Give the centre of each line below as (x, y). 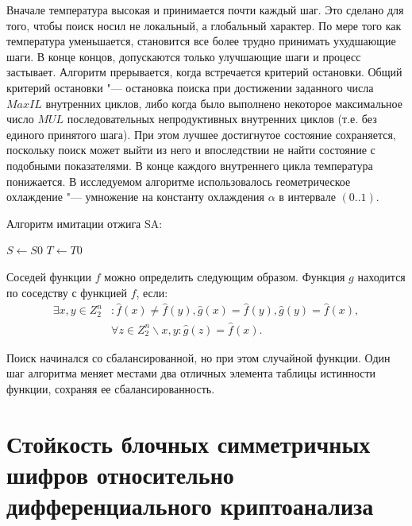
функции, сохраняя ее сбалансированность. (111, 388)
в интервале (307, 197)
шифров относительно (120, 474)
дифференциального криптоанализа (190, 505)
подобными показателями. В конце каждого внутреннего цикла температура (190, 165)
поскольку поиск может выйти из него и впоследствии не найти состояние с (191, 150)
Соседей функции (49, 276)
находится (381, 276)
